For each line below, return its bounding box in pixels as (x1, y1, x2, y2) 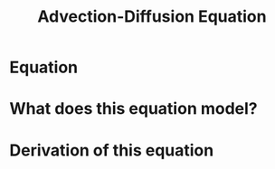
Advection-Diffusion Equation (37, 6, 267, 27)
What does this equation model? (9, 99, 258, 119)
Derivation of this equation (9, 140, 214, 160)
